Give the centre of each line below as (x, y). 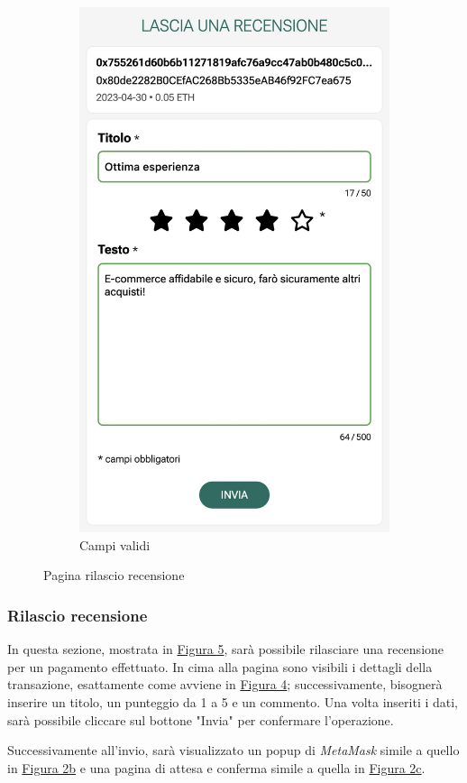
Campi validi (115, 544)
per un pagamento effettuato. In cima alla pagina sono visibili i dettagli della (220, 666)
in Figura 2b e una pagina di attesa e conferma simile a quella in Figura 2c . (216, 767)
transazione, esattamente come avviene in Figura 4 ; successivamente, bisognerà (225, 684)
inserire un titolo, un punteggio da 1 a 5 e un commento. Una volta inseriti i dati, (233, 702)
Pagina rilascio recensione (114, 575)
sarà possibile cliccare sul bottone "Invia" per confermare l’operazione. (201, 719)
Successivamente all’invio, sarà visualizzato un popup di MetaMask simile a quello (233, 750)
